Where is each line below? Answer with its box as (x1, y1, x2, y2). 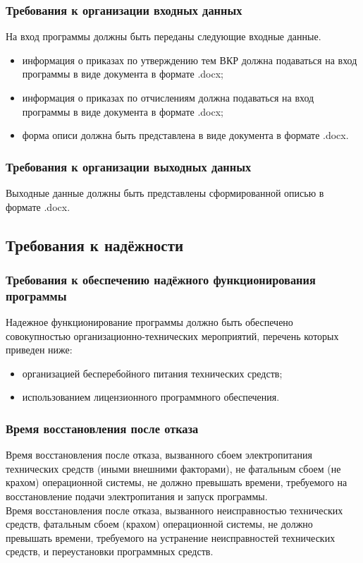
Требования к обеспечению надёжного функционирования (6, 270, 316, 288)
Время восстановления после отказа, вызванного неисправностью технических (6, 502, 343, 517)
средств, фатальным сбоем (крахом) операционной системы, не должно (6, 516, 313, 531)
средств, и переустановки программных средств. (6, 544, 214, 559)
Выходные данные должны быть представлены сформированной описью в (6, 186, 324, 200)
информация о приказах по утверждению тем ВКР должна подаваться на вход (22, 52, 357, 67)
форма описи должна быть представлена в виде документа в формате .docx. (22, 128, 349, 143)
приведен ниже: (6, 342, 73, 357)
